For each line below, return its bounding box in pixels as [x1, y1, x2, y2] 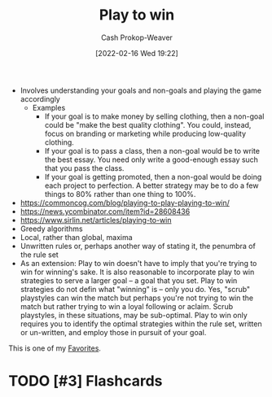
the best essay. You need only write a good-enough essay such [44, 155, 259, 164]
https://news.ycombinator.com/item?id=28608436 [20, 206, 191, 216]
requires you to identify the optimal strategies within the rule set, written [20, 319, 262, 329]
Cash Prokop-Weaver [100, 33, 173, 42]
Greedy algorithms [20, 224, 83, 233]
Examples [32, 103, 66, 112]
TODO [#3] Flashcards [8, 372, 163, 390]
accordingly [20, 94, 61, 103]
